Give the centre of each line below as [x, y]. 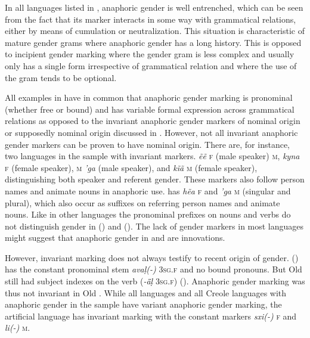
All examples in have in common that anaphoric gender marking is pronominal [149, 97]
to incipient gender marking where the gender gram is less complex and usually [150, 54]
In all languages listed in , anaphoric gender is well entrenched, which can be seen [154, 7]
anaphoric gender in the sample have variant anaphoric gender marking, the [143, 304]
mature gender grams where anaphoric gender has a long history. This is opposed [153, 42]
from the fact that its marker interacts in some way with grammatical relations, [151, 19]
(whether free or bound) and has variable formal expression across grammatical [150, 109]
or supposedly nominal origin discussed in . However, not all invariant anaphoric [151, 132]
